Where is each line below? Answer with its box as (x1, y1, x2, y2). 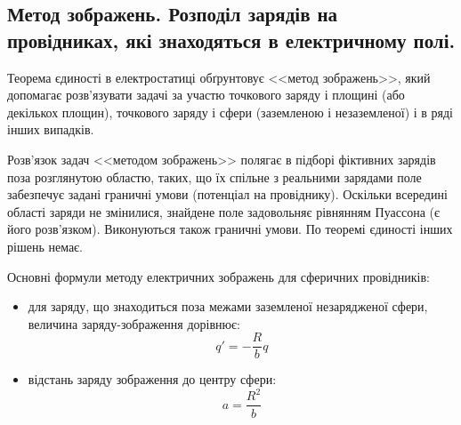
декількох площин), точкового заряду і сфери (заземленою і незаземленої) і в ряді (7, 102, 454, 121)
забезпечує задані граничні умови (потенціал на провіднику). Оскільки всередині (7, 185, 448, 204)
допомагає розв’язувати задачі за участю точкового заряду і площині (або (7, 85, 405, 104)
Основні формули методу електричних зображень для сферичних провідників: (7, 267, 430, 285)
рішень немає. (7, 237, 84, 255)
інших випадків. (7, 120, 94, 139)
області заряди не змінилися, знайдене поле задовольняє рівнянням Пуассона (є (7, 202, 440, 221)
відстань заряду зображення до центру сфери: (28, 370, 277, 389)
